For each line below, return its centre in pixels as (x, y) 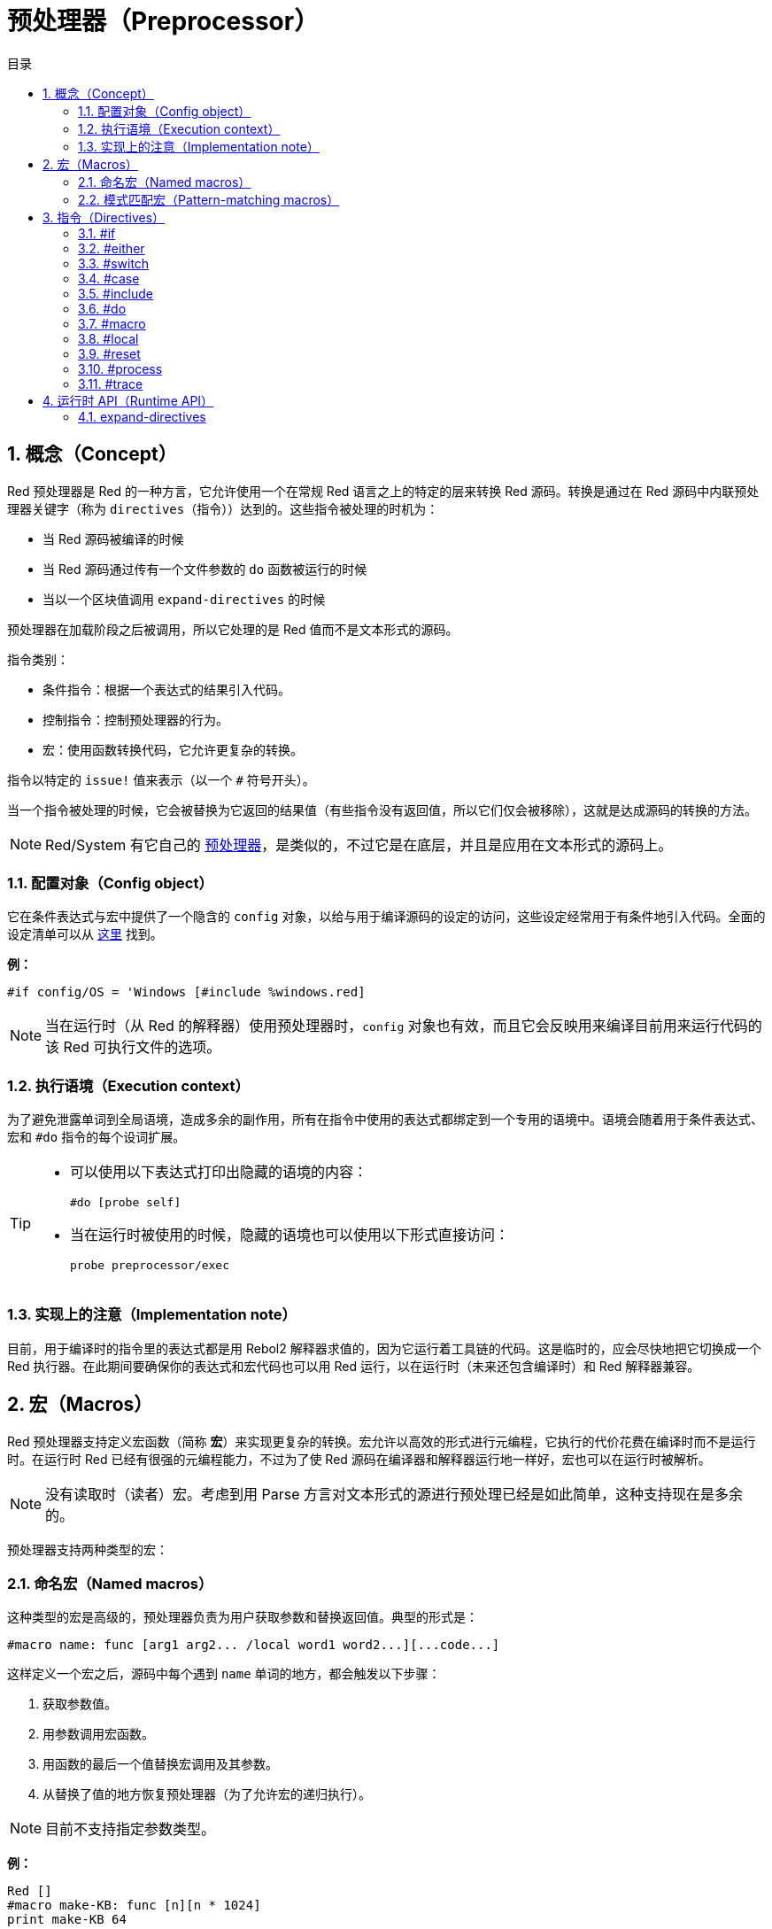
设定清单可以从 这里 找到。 (85, 934)
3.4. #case (109, 278)
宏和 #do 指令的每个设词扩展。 (96, 1137)
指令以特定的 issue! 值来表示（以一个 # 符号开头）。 (161, 779)
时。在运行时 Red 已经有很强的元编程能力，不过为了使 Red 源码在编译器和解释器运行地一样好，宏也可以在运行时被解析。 (359, 1459)
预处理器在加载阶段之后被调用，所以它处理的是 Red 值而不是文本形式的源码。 (233, 629)
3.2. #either (112, 248)
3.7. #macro (112, 323)
